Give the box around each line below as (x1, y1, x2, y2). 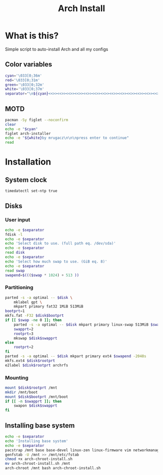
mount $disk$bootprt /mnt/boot (5, 394, 68, 399)
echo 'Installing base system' (5, 439, 68, 443)
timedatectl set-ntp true (5, 189, 57, 194)
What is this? (5, 30, 59, 41)
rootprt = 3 (14, 331, 34, 336)
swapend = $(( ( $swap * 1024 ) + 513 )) (5, 273, 79, 278)
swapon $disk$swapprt (14, 403, 57, 408)
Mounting (5, 374, 29, 381)
